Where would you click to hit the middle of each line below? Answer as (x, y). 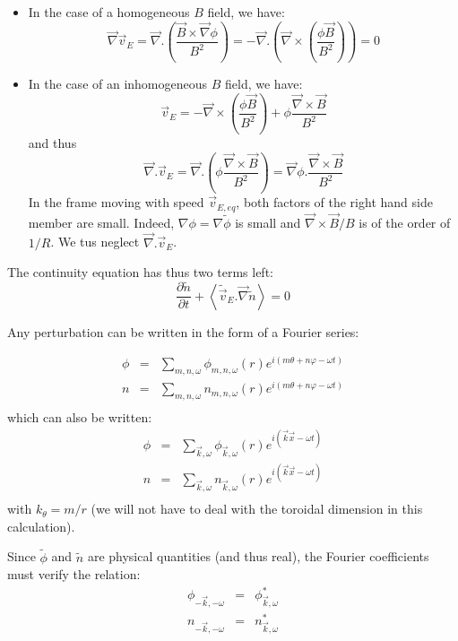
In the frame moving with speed (116, 202)
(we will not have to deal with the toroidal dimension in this (257, 509)
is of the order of (405, 222)
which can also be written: (80, 416)
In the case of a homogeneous (109, 12)
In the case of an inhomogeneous (118, 84)
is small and (268, 222)
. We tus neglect (95, 242)
